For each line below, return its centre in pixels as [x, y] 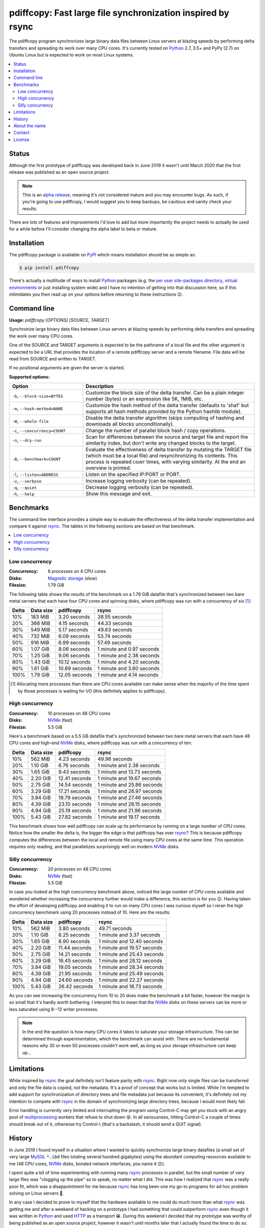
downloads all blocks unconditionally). [130, 424]
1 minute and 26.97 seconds [130, 791]
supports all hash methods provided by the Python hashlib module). [164, 412]
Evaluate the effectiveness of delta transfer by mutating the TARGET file [169, 449]
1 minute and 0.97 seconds [128, 649]
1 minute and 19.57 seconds [130, 948]
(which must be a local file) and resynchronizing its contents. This [161, 456]
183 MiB [40, 617]
